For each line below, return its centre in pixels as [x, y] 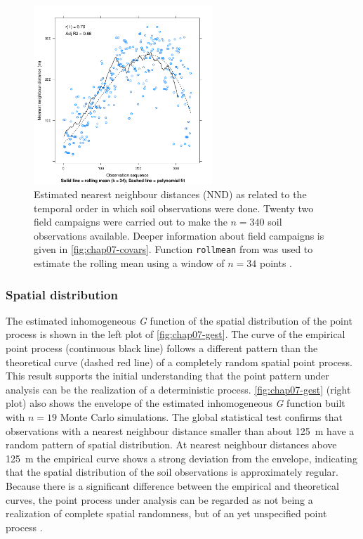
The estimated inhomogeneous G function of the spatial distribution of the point [179, 320]
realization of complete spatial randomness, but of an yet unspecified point [166, 513]
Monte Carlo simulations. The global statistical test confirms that [201, 416]
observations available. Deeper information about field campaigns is [179, 235]
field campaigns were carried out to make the [131, 222]
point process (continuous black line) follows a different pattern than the [162, 348]
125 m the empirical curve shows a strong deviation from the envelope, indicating [181, 458]
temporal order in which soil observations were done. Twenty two [174, 208]
